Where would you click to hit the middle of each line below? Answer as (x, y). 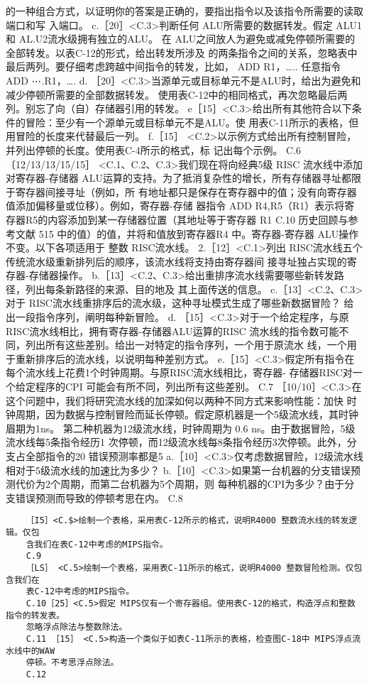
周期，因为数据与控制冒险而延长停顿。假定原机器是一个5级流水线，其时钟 (187, 414)
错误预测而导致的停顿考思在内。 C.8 (99, 497)
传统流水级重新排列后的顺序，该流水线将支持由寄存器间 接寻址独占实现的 (176, 261)
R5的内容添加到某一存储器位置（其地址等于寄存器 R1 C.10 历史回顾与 (187, 219)
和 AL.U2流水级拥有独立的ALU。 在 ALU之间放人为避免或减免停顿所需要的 (181, 39)
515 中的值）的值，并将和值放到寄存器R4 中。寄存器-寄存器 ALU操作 (199, 233)
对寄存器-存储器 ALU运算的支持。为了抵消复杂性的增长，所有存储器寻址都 (179, 178)
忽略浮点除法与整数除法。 (77, 627)
